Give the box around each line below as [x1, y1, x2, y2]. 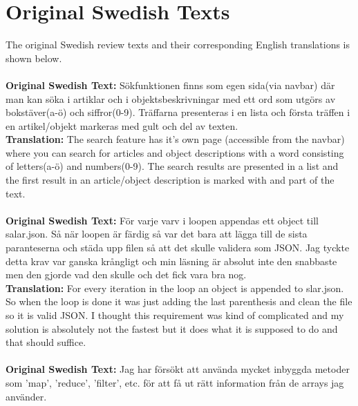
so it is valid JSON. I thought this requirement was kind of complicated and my [6, 308, 344, 322]
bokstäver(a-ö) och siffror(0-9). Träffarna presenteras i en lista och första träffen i [6, 105, 350, 119]
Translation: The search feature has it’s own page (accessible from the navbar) [6, 132, 345, 146]
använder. [6, 389, 47, 403]
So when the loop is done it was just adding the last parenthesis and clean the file [6, 294, 352, 309]
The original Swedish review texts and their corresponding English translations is [6, 37, 350, 52]
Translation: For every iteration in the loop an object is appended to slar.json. [6, 280, 344, 295]
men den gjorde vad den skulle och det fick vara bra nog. [6, 267, 247, 282]
